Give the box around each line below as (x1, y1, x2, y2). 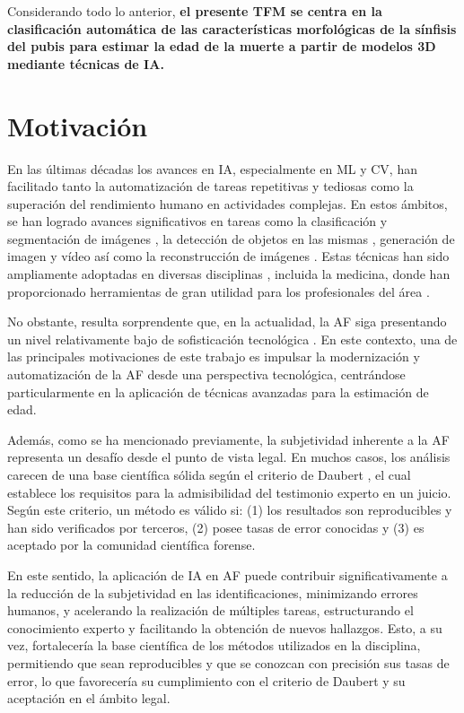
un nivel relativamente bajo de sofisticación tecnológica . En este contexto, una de (7, 329, 458, 348)
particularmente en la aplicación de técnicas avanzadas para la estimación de (7, 382, 429, 401)
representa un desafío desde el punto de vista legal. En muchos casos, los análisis (7, 448, 451, 466)
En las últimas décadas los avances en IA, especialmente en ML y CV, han (7, 159, 417, 178)
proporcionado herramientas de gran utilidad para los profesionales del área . (7, 282, 430, 300)
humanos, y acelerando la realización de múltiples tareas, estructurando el (7, 601, 414, 620)
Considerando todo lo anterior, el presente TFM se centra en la (7, 2, 382, 20)
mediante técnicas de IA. (7, 54, 164, 73)
